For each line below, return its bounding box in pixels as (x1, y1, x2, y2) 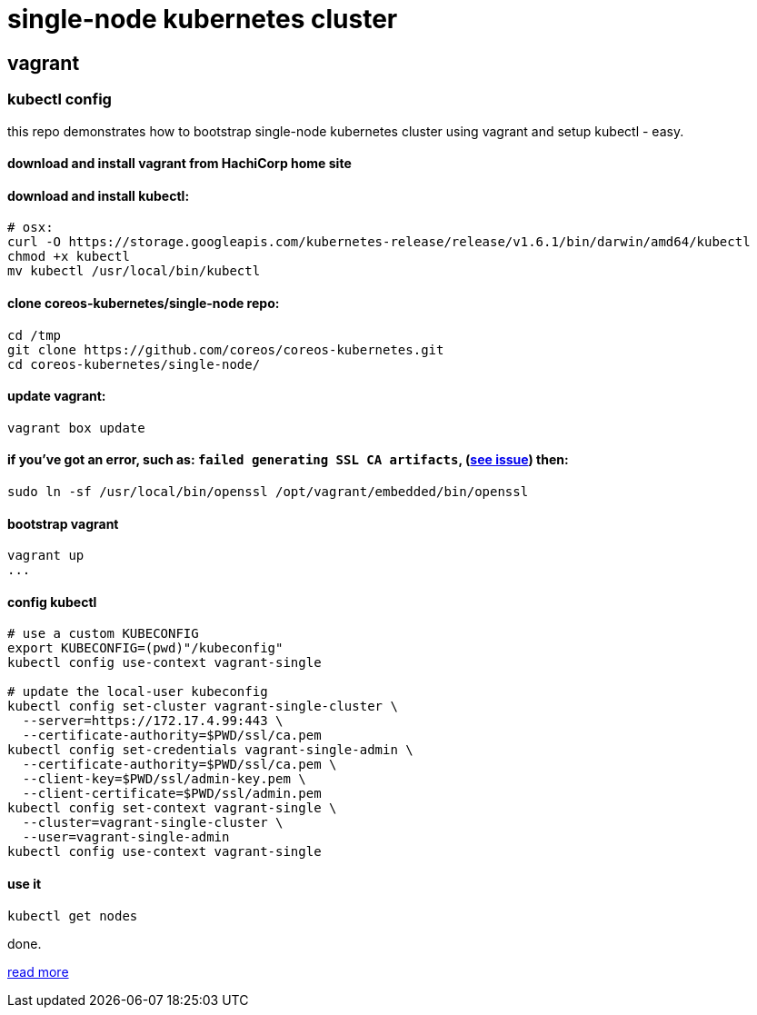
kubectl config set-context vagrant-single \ (7, 801, 337, 816)
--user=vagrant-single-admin (22, 830, 230, 845)
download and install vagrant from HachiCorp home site (7, 155, 352, 172)
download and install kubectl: (7, 187, 190, 204)
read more (7, 963, 69, 980)
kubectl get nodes (7, 908, 138, 923)
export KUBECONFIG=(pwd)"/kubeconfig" (7, 641, 284, 656)
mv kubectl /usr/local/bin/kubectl (7, 264, 261, 279)
